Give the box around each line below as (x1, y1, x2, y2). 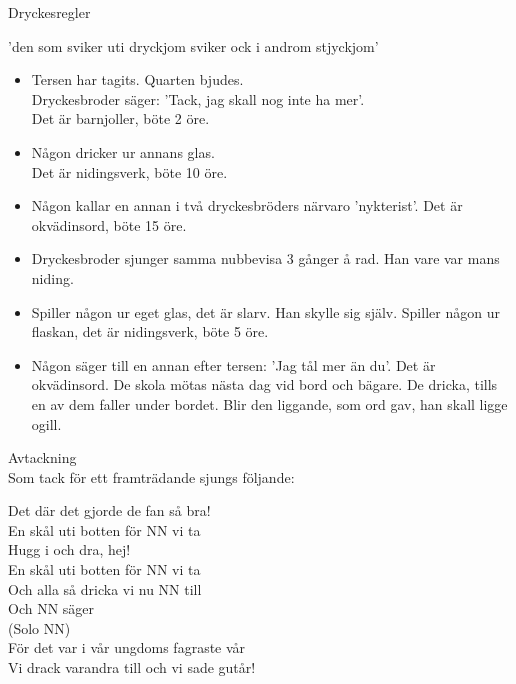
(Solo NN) (8, 617, 71, 638)
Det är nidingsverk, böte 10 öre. (31, 161, 228, 182)
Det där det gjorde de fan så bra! (8, 500, 211, 521)
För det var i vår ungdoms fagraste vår (8, 637, 246, 658)
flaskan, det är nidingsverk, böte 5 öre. (31, 321, 269, 342)
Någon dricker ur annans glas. (31, 141, 215, 162)
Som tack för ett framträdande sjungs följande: (8, 466, 295, 487)
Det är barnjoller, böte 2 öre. (31, 108, 210, 129)
